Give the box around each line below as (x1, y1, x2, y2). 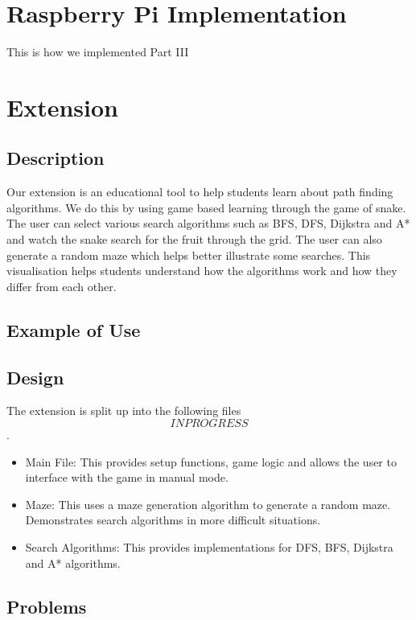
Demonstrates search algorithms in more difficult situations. (25, 511, 321, 528)
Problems (6, 593, 87, 618)
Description (6, 146, 105, 170)
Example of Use (6, 317, 141, 342)
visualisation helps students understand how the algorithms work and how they (6, 262, 397, 279)
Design (6, 364, 64, 389)
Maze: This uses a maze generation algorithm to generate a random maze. (25, 495, 391, 512)
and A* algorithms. (25, 554, 121, 571)
